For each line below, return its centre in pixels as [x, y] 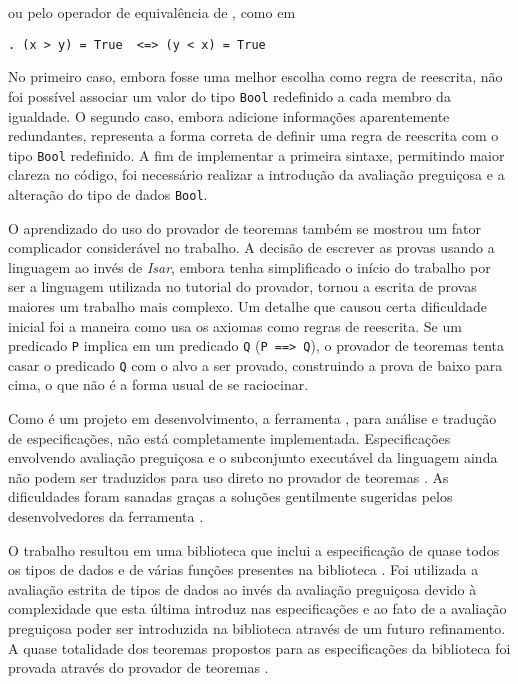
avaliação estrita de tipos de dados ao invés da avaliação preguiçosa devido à [242, 588]
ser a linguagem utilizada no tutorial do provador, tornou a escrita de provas [242, 286]
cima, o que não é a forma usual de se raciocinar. [158, 384]
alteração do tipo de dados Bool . [108, 193]
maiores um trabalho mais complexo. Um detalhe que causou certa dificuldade [248, 305]
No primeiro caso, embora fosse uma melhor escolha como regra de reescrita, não [255, 76]
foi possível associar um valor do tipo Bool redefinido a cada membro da [229, 95]
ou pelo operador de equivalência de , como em [152, 12]
